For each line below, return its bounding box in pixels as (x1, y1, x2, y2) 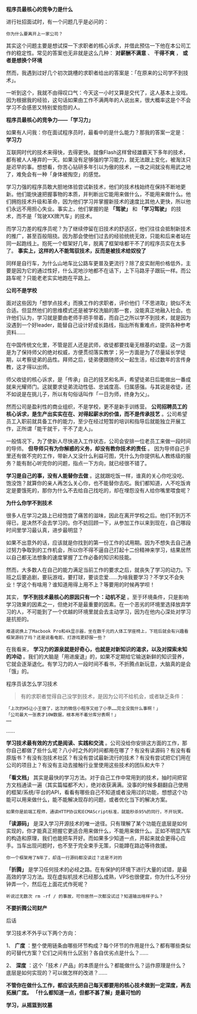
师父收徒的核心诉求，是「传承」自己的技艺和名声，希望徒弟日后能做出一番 (6, 376, 186, 383)
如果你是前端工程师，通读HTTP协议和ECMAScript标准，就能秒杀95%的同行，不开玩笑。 (6, 809, 186, 815)
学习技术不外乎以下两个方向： (6, 929, 78, 936)
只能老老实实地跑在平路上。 (26, 275, 94, 281)
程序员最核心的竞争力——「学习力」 (6, 116, 94, 123)
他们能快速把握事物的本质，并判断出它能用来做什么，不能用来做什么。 (16, 191, 186, 198)
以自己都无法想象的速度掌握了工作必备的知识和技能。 (6, 554, 135, 561)
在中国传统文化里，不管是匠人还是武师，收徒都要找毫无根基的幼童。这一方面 (6, 341, 191, 348)
